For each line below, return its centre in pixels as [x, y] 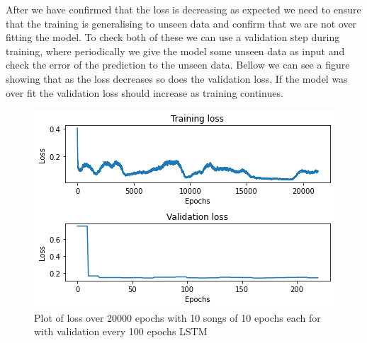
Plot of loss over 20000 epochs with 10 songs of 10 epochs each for [177, 317]
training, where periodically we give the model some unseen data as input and [175, 51]
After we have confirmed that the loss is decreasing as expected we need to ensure [183, 9]
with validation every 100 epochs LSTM [121, 331]
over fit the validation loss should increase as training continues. [145, 92]
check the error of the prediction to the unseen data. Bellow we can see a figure [178, 65]
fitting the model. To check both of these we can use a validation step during [173, 37]
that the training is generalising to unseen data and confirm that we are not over [181, 23]
